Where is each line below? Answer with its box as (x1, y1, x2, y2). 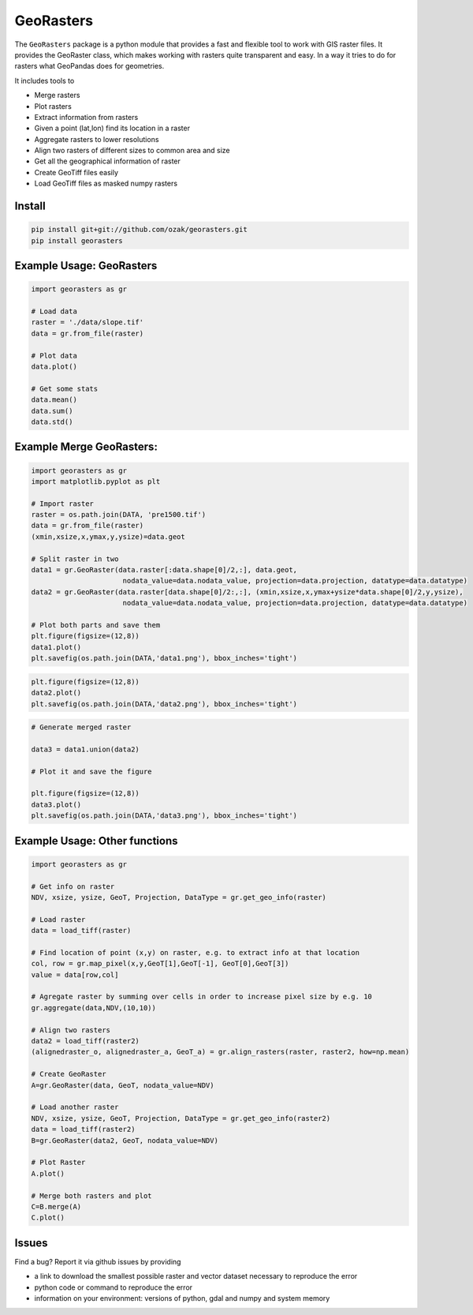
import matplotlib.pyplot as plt (31, 477, 161, 485)
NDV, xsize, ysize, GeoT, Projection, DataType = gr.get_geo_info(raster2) (31, 1114, 331, 1122)
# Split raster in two (31, 554, 119, 564)
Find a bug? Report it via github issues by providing (14, 1257, 181, 1266)
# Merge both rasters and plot (31, 1191, 153, 1200)
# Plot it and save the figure (31, 766, 153, 776)
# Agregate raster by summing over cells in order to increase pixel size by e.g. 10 (31, 992, 372, 1002)
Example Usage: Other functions (14, 834, 178, 848)
